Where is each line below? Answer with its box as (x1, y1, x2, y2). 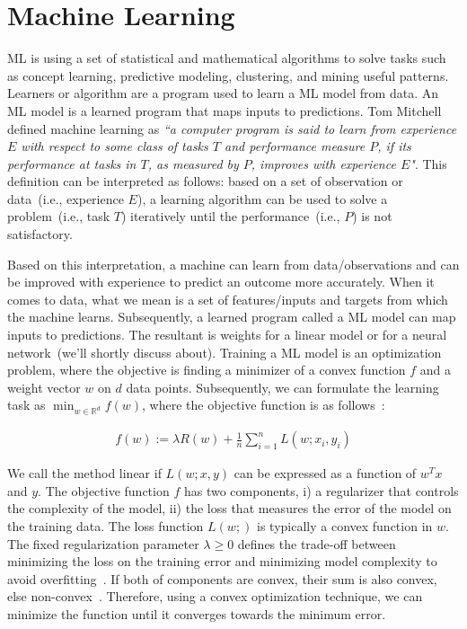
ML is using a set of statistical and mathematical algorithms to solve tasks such (7, 49, 446, 67)
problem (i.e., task (7, 207, 110, 226)
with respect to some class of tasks (21, 137, 208, 155)
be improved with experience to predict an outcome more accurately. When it (7, 272, 435, 291)
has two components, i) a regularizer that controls (183, 481, 459, 500)
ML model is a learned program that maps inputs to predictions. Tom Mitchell (7, 101, 442, 120)
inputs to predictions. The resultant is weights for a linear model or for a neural (7, 325, 447, 344)
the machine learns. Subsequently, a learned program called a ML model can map (7, 307, 456, 326)
